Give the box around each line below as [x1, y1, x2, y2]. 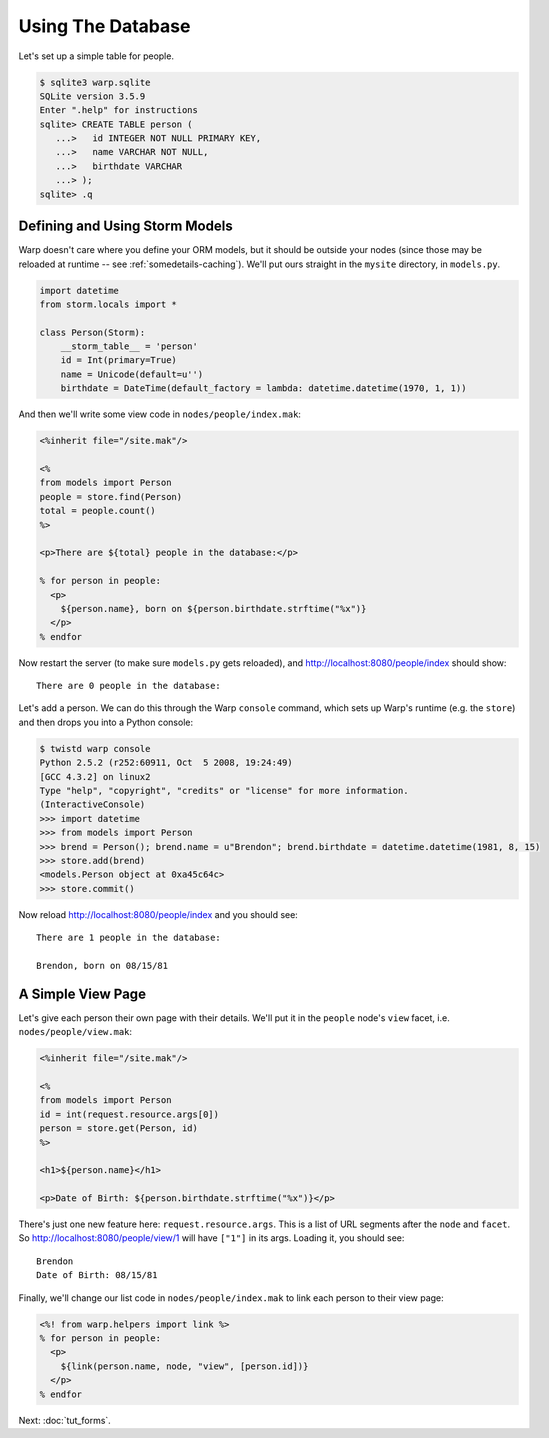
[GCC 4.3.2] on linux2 [39, 771, 151, 782]
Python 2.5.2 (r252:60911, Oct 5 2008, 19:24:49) [39, 757, 294, 769]
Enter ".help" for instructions [39, 105, 199, 116]
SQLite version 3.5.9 [39, 90, 146, 102]
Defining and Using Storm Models [18, 218, 234, 235]
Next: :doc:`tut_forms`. [18, 1414, 112, 1426]
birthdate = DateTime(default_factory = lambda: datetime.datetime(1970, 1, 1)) [60, 383, 467, 394]
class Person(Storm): [39, 326, 146, 338]
